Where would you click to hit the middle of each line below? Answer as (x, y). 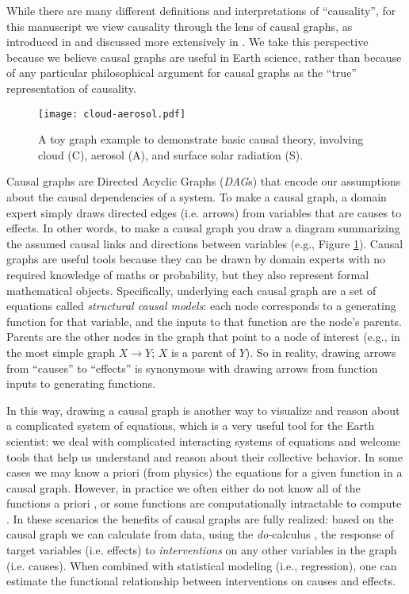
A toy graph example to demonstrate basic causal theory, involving (201, 139)
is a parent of (204, 352)
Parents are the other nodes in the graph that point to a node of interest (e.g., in (203, 337)
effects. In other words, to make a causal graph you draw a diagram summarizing (203, 228)
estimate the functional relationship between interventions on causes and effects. (201, 581)
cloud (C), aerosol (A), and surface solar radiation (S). (171, 154)
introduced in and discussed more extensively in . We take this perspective (187, 42)
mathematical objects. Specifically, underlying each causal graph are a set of (191, 290)
